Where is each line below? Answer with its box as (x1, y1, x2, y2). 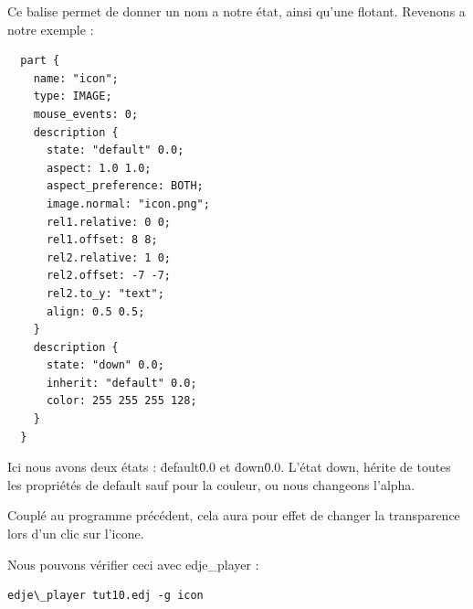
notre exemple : (7, 19, 94, 38)
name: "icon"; (33, 71, 119, 85)
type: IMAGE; (33, 90, 112, 103)
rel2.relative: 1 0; (46, 251, 171, 264)
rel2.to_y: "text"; (46, 286, 164, 300)
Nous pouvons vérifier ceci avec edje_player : (7, 554, 259, 573)
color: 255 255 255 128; (46, 394, 197, 408)
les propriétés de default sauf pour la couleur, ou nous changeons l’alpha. (7, 475, 415, 494)
